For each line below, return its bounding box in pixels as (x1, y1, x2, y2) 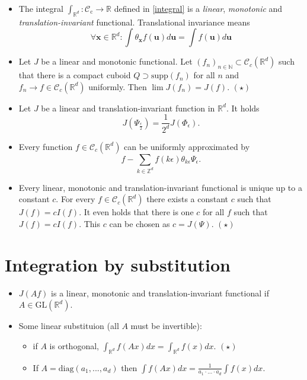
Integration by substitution (5, 252, 231, 276)
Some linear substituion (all (18, 320, 119, 332)
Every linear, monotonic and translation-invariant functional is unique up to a (18, 181, 302, 193)
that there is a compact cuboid (18, 69, 131, 81)
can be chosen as (109, 217, 170, 229)
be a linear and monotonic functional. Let (41, 55, 193, 68)
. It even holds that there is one (79, 206, 194, 218)
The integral (18, 2, 63, 14)
